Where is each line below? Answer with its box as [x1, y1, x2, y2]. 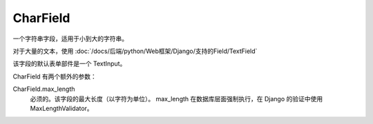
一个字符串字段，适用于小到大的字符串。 [12, 34, 128, 43]
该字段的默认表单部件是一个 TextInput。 [12, 59, 126, 68]
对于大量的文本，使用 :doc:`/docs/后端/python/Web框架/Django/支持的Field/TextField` [12, 47, 258, 55]
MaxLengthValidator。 [30, 104, 93, 112]
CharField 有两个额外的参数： [12, 72, 97, 81]
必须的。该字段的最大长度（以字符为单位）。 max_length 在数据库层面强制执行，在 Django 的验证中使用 [30, 94, 323, 103]
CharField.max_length [12, 85, 75, 93]
